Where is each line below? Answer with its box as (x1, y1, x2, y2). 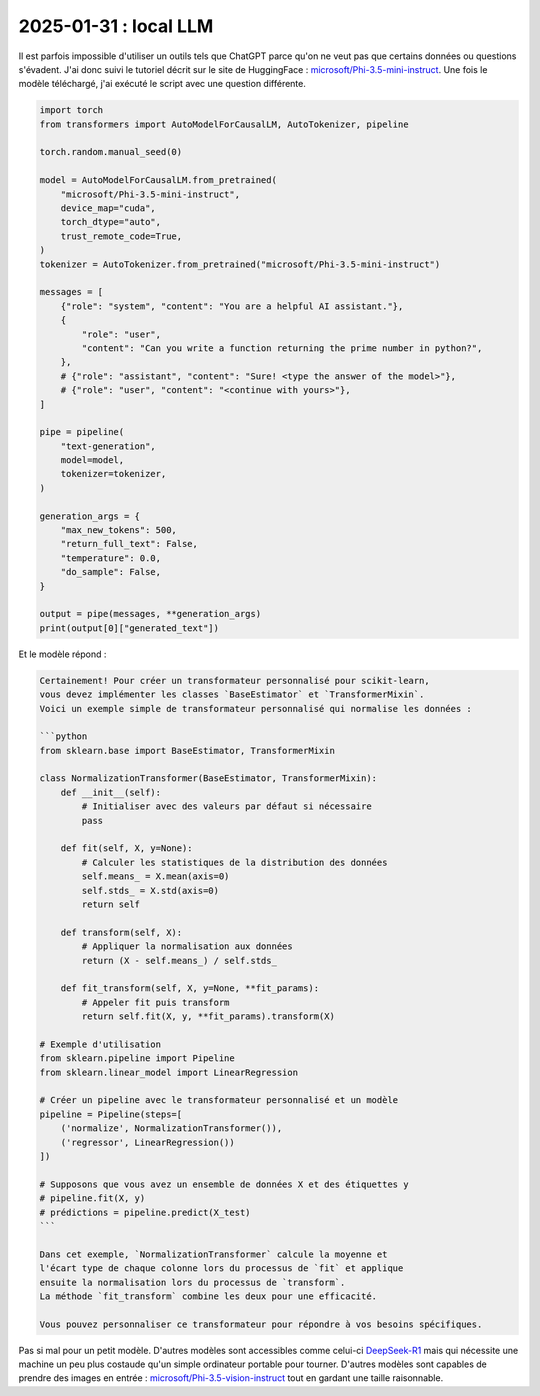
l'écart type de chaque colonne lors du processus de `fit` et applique (39, 1263, 404, 1274)
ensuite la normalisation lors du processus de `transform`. (39, 1276, 346, 1288)
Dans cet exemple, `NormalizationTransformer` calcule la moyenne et (39, 1248, 388, 1260)
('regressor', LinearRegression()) (60, 1136, 235, 1148)
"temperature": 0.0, (60, 552, 162, 564)
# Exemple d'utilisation (39, 1038, 162, 1050)
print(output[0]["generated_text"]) (39, 622, 220, 634)
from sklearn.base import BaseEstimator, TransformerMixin (39, 745, 335, 756)
